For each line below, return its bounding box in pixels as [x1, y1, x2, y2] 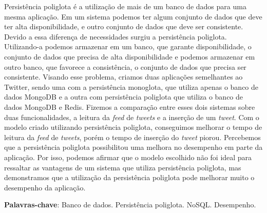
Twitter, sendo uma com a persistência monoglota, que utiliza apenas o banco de [4, 81, 259, 92]
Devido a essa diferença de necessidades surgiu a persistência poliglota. [4, 31, 227, 42]
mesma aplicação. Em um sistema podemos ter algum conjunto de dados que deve [4, 11, 262, 22]
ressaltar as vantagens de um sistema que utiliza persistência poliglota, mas [4, 162, 241, 172]
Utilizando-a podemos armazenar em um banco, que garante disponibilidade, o [4, 41, 252, 52]
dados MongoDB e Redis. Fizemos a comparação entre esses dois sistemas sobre [4, 101, 255, 112]
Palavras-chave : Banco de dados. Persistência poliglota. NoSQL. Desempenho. [4, 199, 256, 210]
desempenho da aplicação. [4, 182, 86, 192]
